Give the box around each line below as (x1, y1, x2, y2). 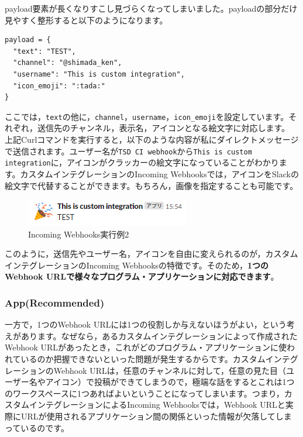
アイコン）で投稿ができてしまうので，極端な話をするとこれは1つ (45, 376, 295, 388)
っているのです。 (5, 421, 69, 433)
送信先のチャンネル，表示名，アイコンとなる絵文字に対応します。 (37, 122, 290, 134)
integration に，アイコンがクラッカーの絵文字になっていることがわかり (5, 156, 279, 168)
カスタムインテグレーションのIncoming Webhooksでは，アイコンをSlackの (20, 167, 299, 180)
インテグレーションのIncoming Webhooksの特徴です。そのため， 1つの (5, 259, 269, 271)
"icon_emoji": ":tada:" (13, 81, 105, 90)
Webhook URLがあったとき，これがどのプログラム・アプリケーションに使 (5, 341, 287, 353)
